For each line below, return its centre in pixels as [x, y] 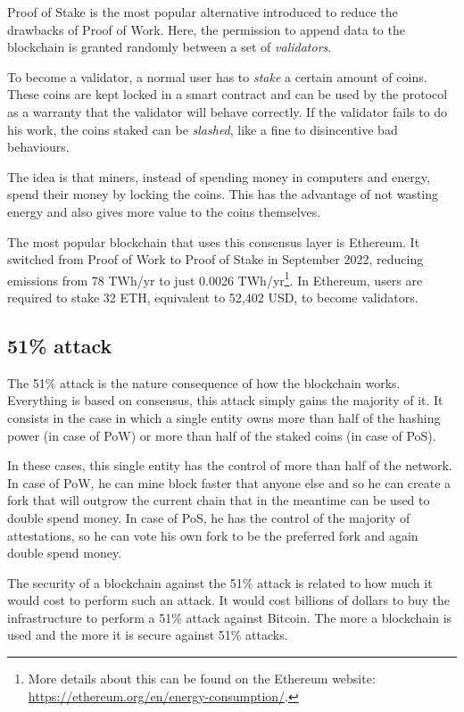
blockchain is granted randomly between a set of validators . [170, 47]
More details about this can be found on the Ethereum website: [202, 679]
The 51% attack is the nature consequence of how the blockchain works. [204, 382]
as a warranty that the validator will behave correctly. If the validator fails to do [228, 111]
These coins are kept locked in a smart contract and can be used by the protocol [228, 94]
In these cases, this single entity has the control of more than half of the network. [230, 465]
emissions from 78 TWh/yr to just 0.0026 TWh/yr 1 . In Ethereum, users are [215, 278]
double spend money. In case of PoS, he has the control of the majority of [209, 517]
